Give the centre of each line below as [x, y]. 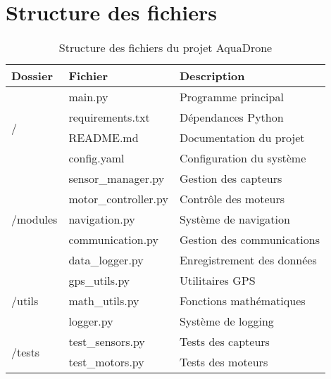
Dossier [32, 76]
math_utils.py [104, 301]
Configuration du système [243, 158]
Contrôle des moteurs [232, 199]
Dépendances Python [231, 117]
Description [212, 76]
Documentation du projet [242, 138]
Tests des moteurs [224, 362]
